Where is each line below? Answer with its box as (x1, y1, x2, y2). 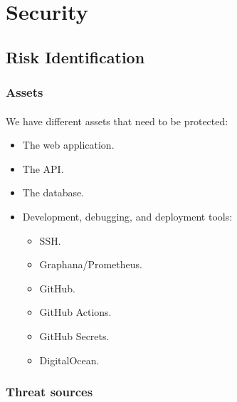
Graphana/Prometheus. (39, 257, 142, 272)
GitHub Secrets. (39, 328, 110, 343)
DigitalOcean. (39, 352, 100, 367)
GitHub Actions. (39, 305, 112, 319)
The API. (22, 161, 64, 176)
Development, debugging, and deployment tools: (22, 208, 233, 223)
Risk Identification (6, 46, 145, 68)
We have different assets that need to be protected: (6, 113, 228, 128)
